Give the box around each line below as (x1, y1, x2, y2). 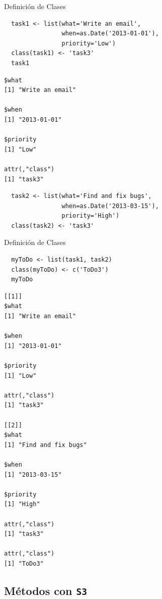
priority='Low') (61, 39, 116, 47)
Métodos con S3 (4, 582, 87, 598)
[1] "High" (4, 501, 40, 508)
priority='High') (61, 212, 120, 220)
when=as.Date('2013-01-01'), (61, 30, 159, 37)
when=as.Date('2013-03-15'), (61, 202, 159, 210)
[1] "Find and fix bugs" (4, 441, 87, 448)
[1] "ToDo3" (4, 560, 44, 567)
